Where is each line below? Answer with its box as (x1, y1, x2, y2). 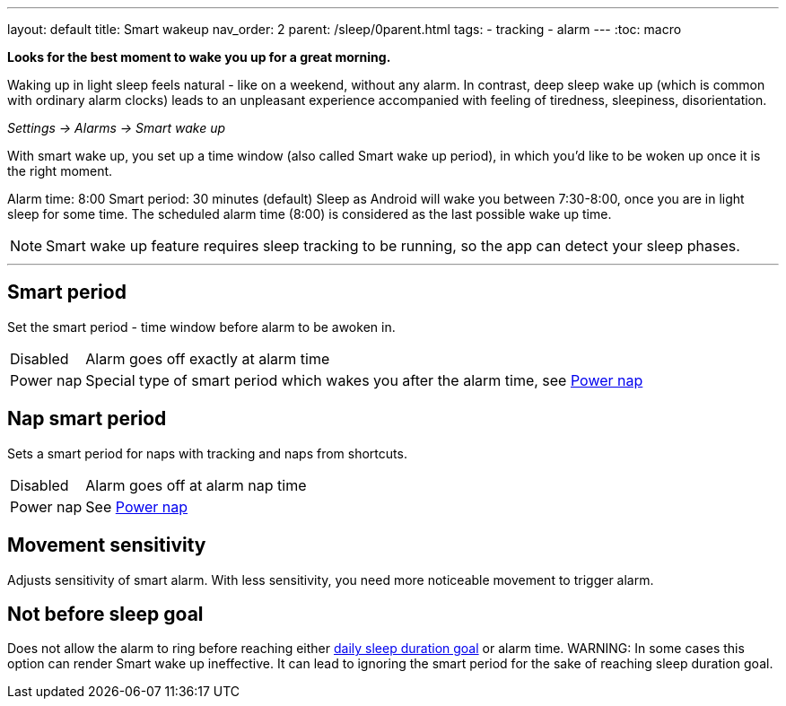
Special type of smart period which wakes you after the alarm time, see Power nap (85, 370, 643, 389)
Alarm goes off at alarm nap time (85, 475, 307, 494)
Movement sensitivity (7, 534, 206, 557)
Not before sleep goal (7, 602, 204, 625)
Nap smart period (7, 407, 167, 431)
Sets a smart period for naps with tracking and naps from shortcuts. (7, 445, 407, 461)
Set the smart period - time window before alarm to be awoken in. (7, 318, 396, 335)
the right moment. (7, 163, 113, 179)
